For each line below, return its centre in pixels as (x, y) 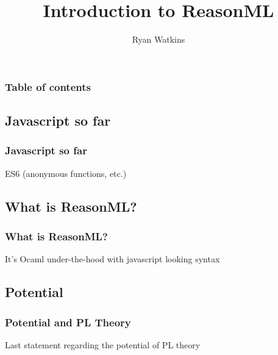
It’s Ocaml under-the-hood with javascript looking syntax (112, 259)
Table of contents (48, 86)
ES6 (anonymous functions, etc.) (66, 173)
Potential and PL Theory (68, 322)
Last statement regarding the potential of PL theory (103, 344)
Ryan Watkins (159, 39)
